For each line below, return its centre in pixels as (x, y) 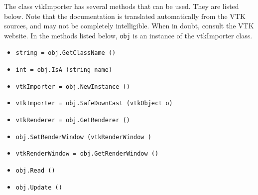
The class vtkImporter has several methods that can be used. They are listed (122, 6)
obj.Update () (39, 187)
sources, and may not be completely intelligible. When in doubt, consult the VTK (129, 26)
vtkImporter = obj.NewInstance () (73, 87)
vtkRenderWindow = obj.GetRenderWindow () (87, 154)
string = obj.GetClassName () (66, 53)
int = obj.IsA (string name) (64, 70)
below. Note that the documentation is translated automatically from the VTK (125, 16)
